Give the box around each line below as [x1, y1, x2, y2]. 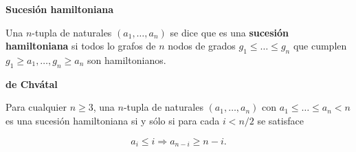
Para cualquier [5, 100, 67, 114]
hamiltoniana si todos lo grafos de [5, 39, 156, 53]
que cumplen [293, 39, 347, 53]
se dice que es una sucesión [170, 25, 289, 39]
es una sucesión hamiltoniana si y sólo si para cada [5, 113, 220, 127]
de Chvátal [5, 76, 58, 91]
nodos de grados [168, 39, 236, 53]
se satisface [257, 113, 304, 127]
